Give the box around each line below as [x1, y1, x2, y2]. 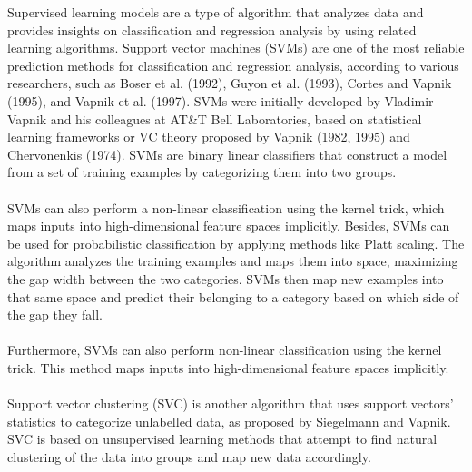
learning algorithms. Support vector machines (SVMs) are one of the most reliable [7, 38, 465, 57]
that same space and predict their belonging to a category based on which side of [7, 287, 459, 306]
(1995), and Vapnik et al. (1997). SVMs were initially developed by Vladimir [7, 91, 434, 110]
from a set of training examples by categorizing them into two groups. [7, 162, 397, 182]
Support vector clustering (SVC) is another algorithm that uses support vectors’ [7, 394, 454, 413]
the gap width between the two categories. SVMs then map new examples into [7, 269, 444, 288]
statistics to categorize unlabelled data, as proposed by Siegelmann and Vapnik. [7, 411, 451, 430]
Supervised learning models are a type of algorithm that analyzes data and [7, 3, 424, 21]
